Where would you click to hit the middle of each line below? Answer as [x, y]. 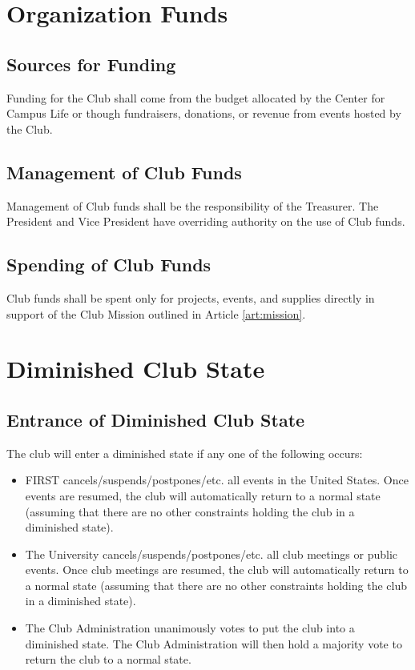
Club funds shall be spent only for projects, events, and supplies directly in [191, 297]
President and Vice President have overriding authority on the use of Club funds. [206, 221]
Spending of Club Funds [109, 265]
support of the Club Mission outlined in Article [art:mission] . [156, 313]
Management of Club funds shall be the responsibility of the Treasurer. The [193, 205]
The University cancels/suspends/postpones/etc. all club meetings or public [212, 554]
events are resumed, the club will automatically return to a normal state [203, 495]
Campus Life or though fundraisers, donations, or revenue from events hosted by [204, 113]
